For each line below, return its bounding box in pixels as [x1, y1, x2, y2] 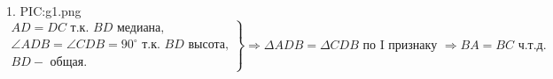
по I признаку [362, 39, 438, 52]
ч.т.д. [518, 39, 547, 52]
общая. [50, 56, 88, 69]
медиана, [116, 21, 165, 34]
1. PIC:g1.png [6, 2, 82, 19]
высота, [188, 39, 229, 52]
